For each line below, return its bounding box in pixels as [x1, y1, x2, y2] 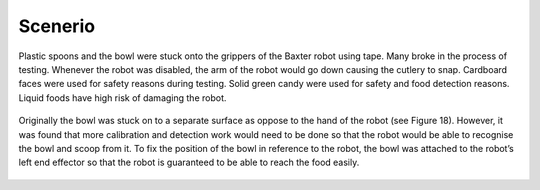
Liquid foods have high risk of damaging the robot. [18, 91, 227, 104]
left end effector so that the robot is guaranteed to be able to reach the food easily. [18, 156, 360, 169]
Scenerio [18, 15, 95, 37]
